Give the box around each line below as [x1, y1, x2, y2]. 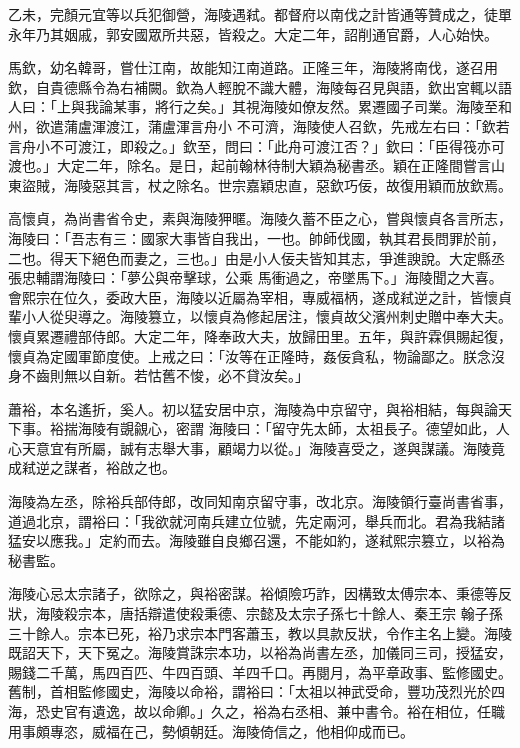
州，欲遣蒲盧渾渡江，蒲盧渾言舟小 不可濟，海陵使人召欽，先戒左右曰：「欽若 [8, 115, 510, 136]
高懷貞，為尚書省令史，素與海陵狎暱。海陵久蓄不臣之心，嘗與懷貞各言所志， [8, 208, 512, 229]
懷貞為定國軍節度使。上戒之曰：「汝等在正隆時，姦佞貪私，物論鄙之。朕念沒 [8, 345, 505, 366]
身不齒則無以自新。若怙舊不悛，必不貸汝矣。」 [8, 365, 309, 386]
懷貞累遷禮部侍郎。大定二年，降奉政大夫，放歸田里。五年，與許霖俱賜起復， [8, 325, 512, 346]
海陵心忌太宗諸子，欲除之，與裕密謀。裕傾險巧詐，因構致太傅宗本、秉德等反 [8, 583, 512, 604]
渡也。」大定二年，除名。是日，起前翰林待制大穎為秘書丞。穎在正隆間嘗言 [8, 155, 491, 176]
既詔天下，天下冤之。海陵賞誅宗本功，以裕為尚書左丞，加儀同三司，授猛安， [8, 642, 512, 663]
